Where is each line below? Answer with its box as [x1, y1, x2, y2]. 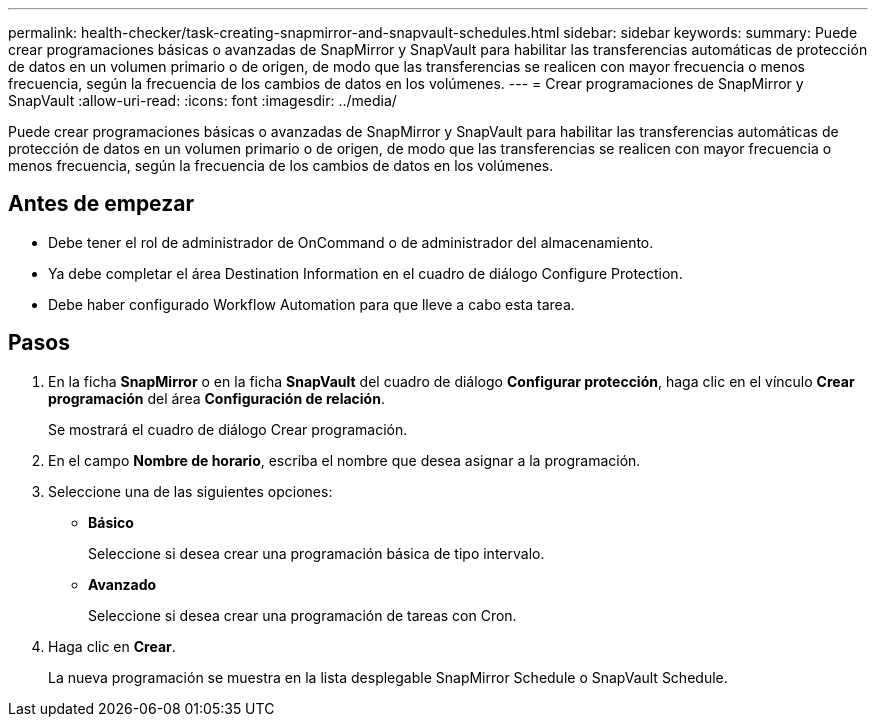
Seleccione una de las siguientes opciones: [48, 482, 333, 500]
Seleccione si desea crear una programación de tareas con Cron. [88, 606, 517, 624]
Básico [88, 513, 134, 531]
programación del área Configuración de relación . [48, 389, 385, 407]
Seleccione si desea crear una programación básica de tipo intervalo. [88, 544, 545, 562]
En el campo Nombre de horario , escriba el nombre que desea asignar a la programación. [48, 451, 641, 469]
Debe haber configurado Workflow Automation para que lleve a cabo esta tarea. [48, 295, 575, 313]
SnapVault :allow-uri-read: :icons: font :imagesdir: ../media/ [8, 92, 397, 109]
